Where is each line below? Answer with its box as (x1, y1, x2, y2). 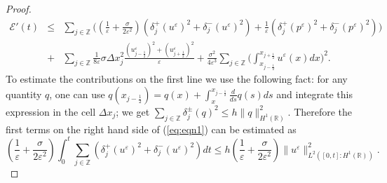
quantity (6, 86, 42, 101)
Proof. (6, 1, 32, 15)
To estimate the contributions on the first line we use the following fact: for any (6, 72, 348, 86)
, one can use (49, 86, 105, 101)
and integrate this (276, 86, 353, 101)
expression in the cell (6, 104, 96, 118)
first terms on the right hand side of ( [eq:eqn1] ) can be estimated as (6, 121, 297, 136)
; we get (116, 104, 150, 118)
